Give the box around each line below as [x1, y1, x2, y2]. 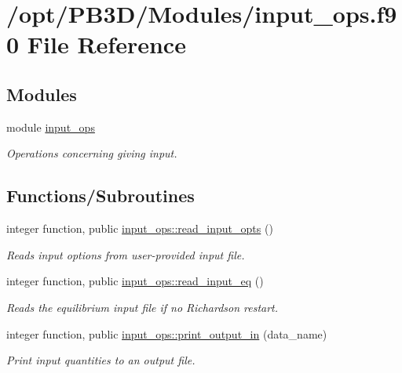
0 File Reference [6, 28, 186, 60]
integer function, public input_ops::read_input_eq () [6, 273, 264, 289]
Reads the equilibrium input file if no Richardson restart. [6, 299, 279, 315]
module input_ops [6, 118, 95, 135]
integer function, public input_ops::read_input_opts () [6, 220, 273, 237]
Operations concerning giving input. [6, 145, 177, 161]
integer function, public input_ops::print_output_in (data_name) [6, 325, 327, 342]
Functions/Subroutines [6, 183, 195, 208]
